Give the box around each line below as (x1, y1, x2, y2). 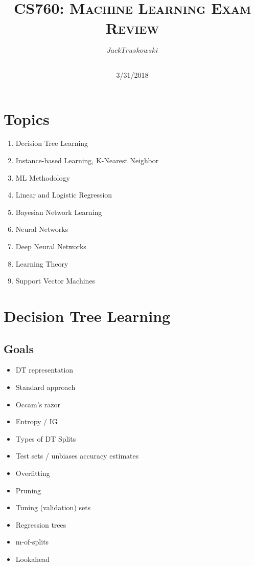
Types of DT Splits (15, 433, 76, 444)
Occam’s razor (15, 399, 61, 409)
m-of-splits (15, 536, 49, 547)
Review (105, 17, 159, 38)
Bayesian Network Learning (15, 206, 102, 217)
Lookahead (15, 553, 50, 564)
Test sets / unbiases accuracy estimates (15, 450, 139, 461)
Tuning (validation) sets (15, 502, 91, 513)
